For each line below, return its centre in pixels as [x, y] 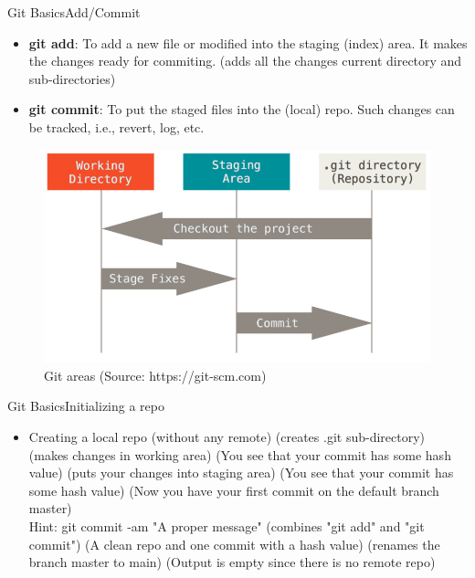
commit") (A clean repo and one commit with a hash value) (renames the [234, 544]
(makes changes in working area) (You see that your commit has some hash [240, 454]
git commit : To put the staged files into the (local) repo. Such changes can [242, 109]
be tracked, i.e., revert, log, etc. [116, 126]
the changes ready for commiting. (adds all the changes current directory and [245, 61]
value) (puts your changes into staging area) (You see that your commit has [241, 473]
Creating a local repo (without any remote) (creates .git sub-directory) [227, 437]
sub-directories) [72, 78]
